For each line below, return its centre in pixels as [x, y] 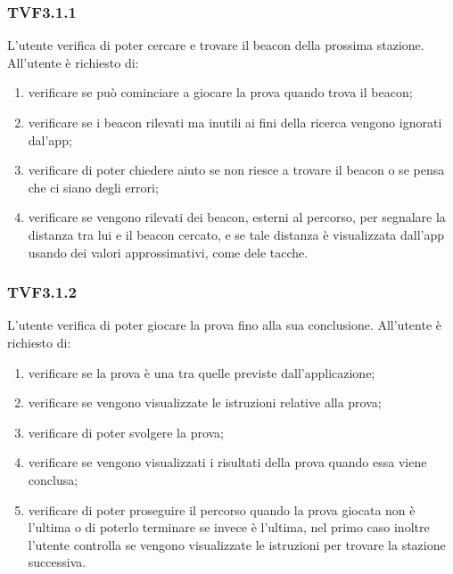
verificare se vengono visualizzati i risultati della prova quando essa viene [227, 462]
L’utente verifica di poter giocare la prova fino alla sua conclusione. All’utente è [225, 325]
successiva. [57, 562]
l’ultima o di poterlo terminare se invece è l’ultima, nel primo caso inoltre [229, 527]
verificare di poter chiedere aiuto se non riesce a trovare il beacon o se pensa [236, 170]
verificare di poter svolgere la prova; [126, 432]
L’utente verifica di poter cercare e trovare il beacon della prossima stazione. [216, 45]
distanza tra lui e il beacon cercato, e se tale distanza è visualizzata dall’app [236, 234]
